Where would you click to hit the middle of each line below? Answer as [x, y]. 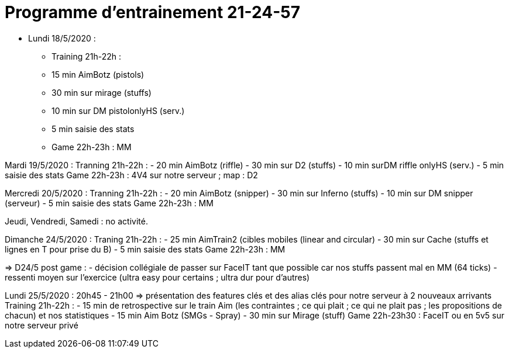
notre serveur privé [42, 325]
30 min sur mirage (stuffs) [102, 92]
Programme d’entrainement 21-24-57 [153, 12]
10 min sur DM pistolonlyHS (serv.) [118, 110]
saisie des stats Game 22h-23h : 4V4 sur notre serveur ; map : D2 [131, 175]
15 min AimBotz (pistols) [98, 74]
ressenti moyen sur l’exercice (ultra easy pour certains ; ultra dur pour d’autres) [157, 277]
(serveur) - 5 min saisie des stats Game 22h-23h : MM [109, 203]
